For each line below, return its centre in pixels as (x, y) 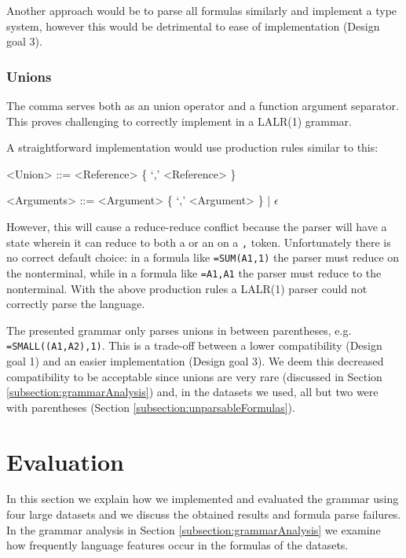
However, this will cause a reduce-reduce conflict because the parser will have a (197, 226)
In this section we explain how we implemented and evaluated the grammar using (203, 499)
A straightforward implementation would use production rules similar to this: (192, 147)
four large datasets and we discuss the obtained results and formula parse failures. (204, 514)
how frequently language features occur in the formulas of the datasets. (177, 545)
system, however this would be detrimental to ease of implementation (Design (193, 26)
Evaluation (65, 461)
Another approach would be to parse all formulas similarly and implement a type (202, 10)
